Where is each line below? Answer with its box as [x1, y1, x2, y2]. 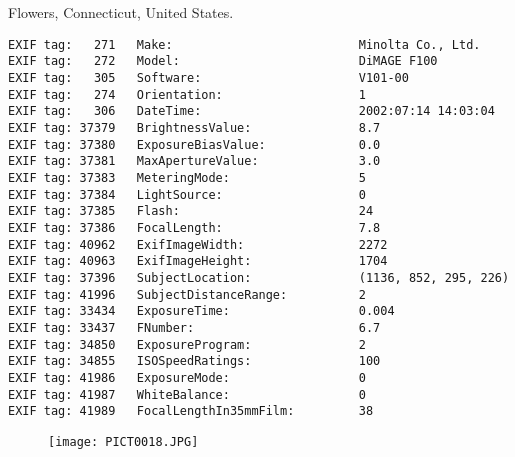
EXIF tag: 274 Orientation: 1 [8, 87, 366, 102]
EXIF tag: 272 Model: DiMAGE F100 [8, 54, 438, 69]
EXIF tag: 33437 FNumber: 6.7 [8, 320, 381, 335]
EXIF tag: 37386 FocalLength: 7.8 [8, 221, 381, 235]
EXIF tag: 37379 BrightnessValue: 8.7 [8, 121, 381, 136]
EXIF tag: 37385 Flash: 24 [8, 204, 374, 219]
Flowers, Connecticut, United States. [8, 2, 234, 23]
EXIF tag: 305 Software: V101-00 [8, 71, 409, 86]
